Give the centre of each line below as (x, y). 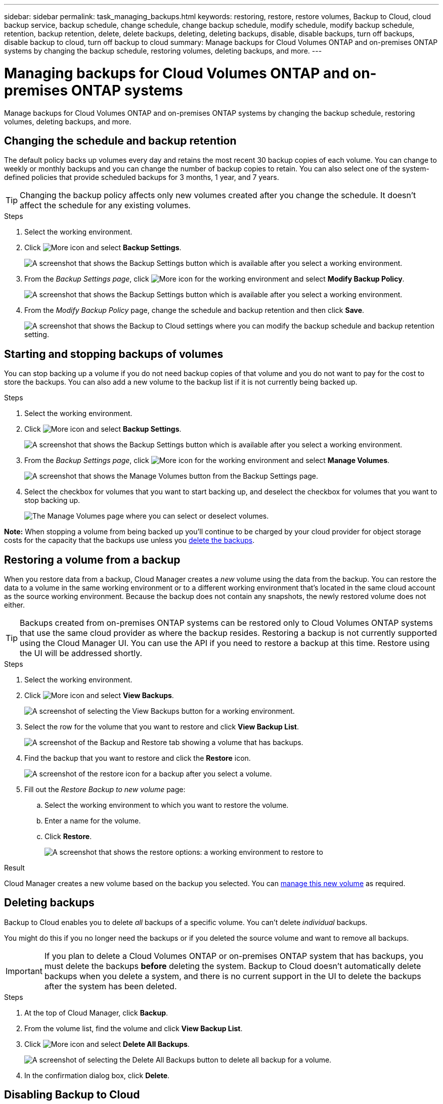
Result (14, 868)
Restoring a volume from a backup (92, 560)
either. (15, 605)
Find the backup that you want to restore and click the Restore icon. (138, 758)
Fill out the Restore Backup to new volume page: (105, 790)
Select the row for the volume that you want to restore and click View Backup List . (162, 727)
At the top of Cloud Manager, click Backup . (96, 1013)
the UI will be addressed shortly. (81, 653)
